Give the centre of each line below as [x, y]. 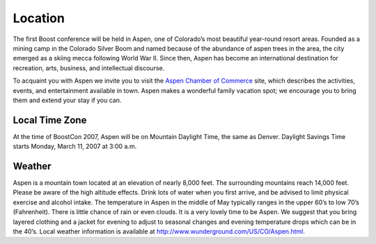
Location [39, 18]
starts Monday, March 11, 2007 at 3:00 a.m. [75, 147]
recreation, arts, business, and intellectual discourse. [89, 68]
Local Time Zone [50, 120]
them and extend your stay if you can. [67, 100]
